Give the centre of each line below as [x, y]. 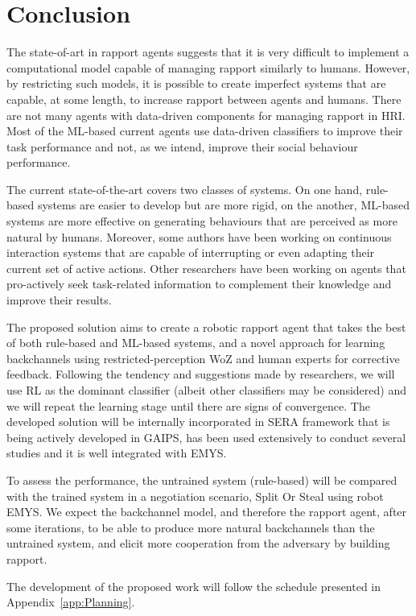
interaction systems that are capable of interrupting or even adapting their [191, 252]
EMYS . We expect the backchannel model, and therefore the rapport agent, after [207, 512]
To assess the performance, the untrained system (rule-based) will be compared [202, 480]
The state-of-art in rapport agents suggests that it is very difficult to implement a [208, 52]
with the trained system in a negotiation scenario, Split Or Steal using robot [195, 496]
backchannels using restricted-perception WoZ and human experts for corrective [203, 358]
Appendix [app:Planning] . [71, 602]
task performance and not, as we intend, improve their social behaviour [182, 146]
